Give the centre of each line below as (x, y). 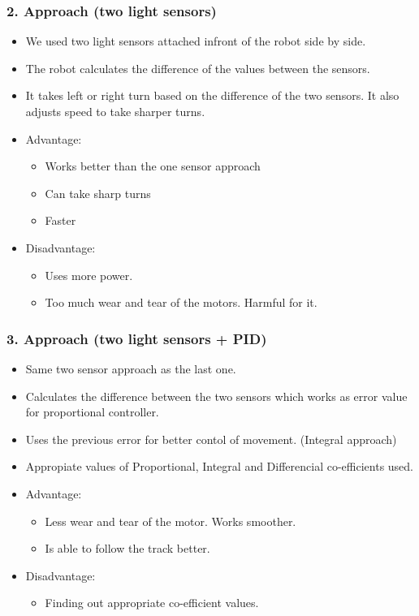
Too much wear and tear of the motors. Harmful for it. (181, 302)
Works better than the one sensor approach (153, 166)
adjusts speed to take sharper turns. (115, 111)
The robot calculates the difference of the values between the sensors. (198, 68)
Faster (60, 220)
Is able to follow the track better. (127, 548)
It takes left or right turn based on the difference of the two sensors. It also (212, 95)
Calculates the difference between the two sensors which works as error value (216, 396)
